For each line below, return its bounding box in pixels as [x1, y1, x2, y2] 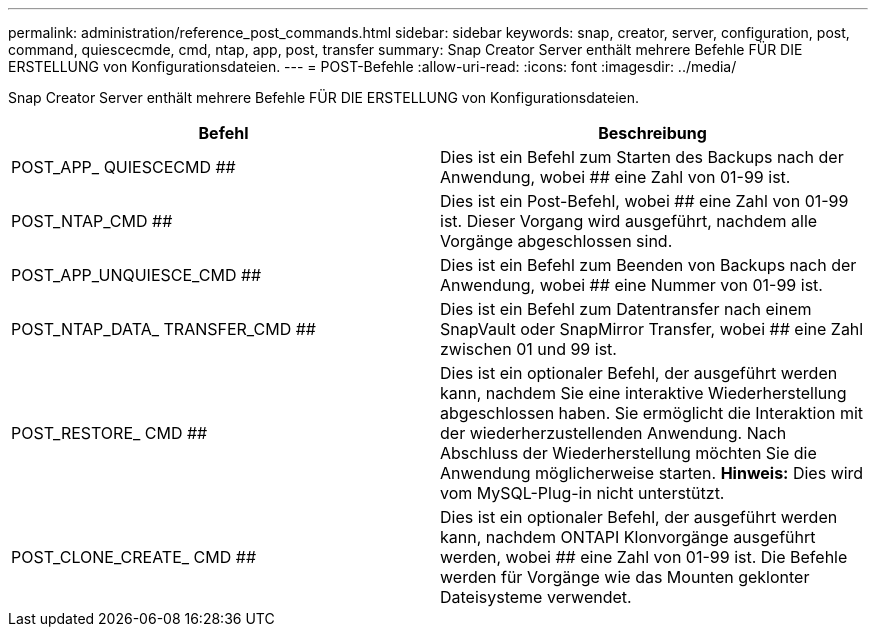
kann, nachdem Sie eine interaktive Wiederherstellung [440, 383, 847, 403]
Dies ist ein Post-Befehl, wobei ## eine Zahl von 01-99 [440, 191, 849, 211]
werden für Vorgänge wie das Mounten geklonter [440, 567, 810, 587]
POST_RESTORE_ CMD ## [11, 423, 208, 443]
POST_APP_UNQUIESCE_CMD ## [11, 265, 262, 285]
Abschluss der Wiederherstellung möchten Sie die [440, 443, 817, 463]
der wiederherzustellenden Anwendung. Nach [440, 423, 787, 443]
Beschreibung [598, 123, 707, 143]
